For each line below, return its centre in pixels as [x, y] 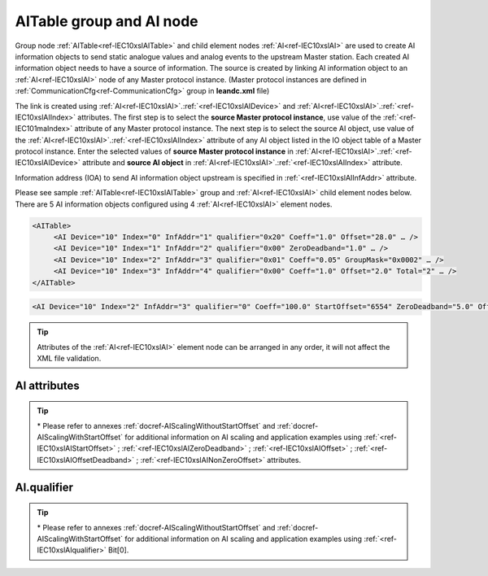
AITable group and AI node [107, 21]
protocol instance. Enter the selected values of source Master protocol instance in [155, 151]
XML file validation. [69, 358]
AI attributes [48, 385]
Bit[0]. [118, 550]
